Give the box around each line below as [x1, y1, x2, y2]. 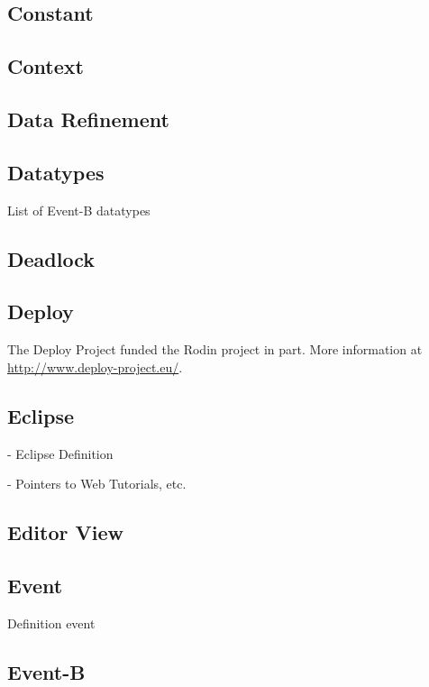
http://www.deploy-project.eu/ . [7, 357, 183, 376]
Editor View [7, 518, 123, 546]
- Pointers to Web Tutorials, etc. [7, 474, 187, 493]
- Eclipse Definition [7, 444, 114, 463]
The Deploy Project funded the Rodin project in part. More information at [7, 340, 423, 359]
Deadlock [7, 244, 95, 272]
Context [7, 52, 84, 80]
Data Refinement [7, 105, 169, 133]
